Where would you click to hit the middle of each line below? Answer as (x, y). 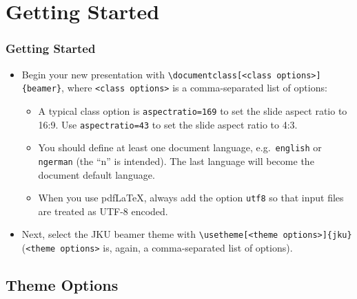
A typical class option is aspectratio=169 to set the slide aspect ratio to (193, 110)
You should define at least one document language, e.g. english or (180, 147)
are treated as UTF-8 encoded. (103, 211)
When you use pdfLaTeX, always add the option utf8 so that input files (191, 198)
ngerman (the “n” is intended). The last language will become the (176, 160)
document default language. (96, 174)
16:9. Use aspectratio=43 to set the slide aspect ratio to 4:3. (168, 124)
